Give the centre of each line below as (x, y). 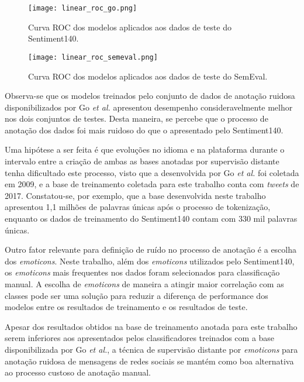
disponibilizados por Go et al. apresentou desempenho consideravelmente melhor (149, 107)
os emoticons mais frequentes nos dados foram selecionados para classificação (142, 272)
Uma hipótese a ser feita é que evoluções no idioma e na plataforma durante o (145, 149)
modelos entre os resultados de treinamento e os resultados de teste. (126, 307)
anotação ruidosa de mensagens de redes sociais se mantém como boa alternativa (149, 361)
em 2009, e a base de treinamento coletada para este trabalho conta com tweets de (152, 184)
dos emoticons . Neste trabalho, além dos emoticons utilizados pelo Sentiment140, (150, 261)
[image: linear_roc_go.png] (83, 8)
